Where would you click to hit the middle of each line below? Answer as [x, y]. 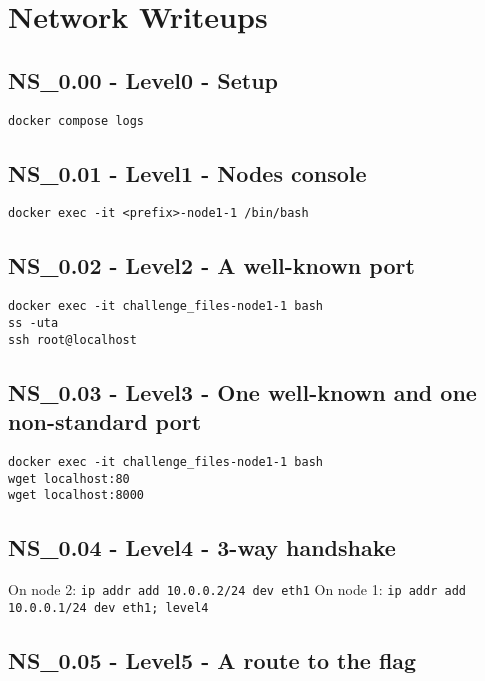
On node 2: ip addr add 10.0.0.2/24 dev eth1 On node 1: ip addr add [237, 589]
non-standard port [105, 421]
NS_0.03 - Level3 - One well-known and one [242, 391]
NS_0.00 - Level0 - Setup [143, 79]
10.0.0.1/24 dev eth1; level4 [108, 607]
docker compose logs [76, 120]
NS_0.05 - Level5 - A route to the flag [212, 659]
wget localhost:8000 [76, 495]
